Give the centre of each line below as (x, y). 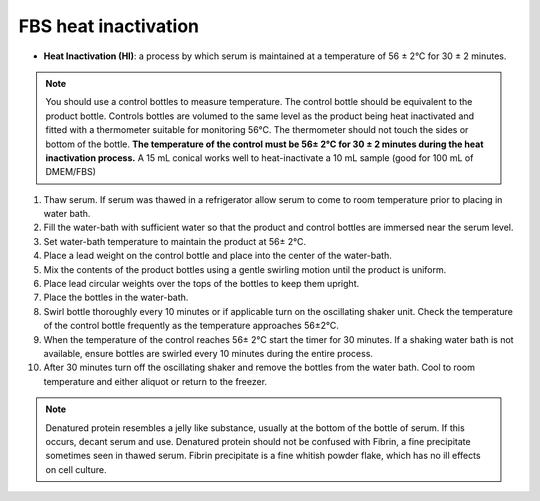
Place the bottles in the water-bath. (116, 297)
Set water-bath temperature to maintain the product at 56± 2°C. (175, 241)
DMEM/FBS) (71, 172)
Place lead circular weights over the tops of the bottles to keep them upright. (201, 284)
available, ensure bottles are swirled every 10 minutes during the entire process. (208, 353)
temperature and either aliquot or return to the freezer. (155, 381)
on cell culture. (76, 469)
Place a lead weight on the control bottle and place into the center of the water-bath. (217, 256)
